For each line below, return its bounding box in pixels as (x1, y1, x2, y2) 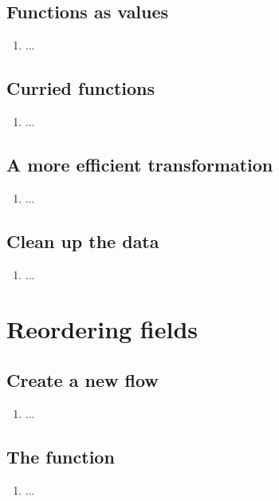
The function (6, 444, 115, 468)
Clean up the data (6, 228, 159, 253)
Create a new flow (6, 367, 159, 392)
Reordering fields (6, 313, 198, 345)
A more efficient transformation (6, 152, 273, 176)
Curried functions (6, 76, 155, 101)
